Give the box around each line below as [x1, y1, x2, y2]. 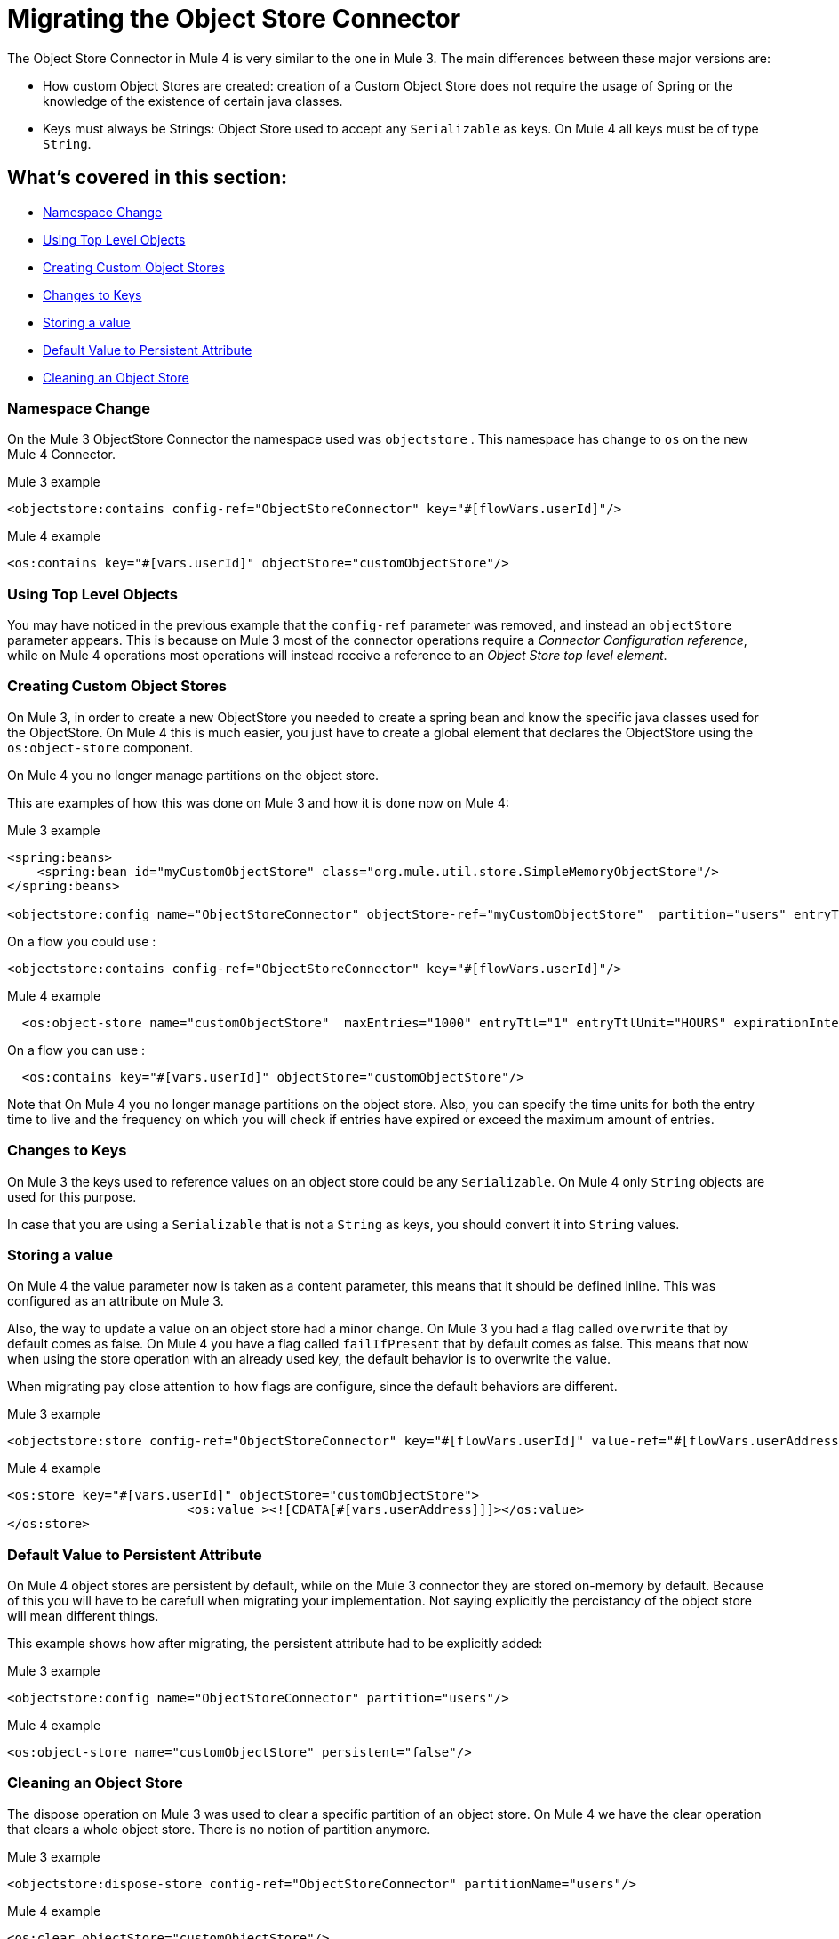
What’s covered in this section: [7, 166, 288, 189]
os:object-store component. [7, 739, 194, 755]
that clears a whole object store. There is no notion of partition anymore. [7, 1821, 431, 1837]
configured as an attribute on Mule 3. [7, 1293, 224, 1309]
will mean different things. [7, 1608, 159, 1624]
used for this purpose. [7, 1188, 137, 1204]
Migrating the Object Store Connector [7, 4, 461, 34]
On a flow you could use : [7, 933, 156, 949]
